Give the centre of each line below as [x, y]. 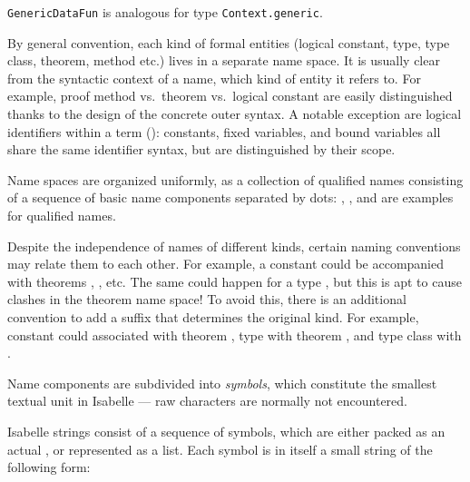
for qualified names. [62, 215]
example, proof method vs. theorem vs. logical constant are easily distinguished [230, 96]
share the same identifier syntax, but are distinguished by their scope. [201, 149]
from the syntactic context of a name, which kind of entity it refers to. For [214, 78]
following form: [49, 467]
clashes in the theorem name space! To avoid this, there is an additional [207, 299]
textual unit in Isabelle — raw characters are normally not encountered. [207, 401]
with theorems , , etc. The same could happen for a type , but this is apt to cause [235, 281]
